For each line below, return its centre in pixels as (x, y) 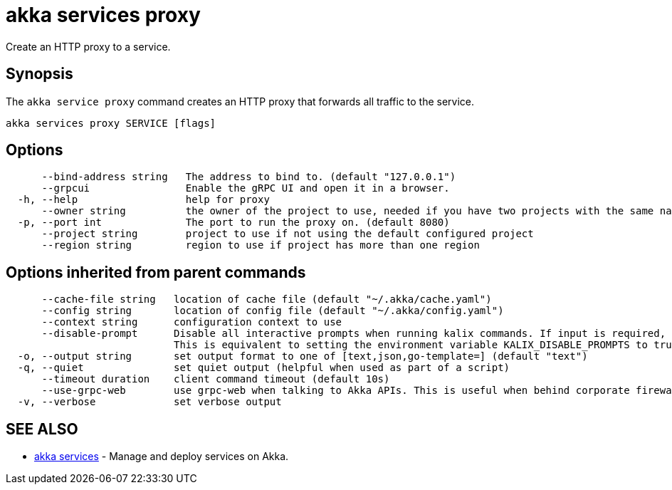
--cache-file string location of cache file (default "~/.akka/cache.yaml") (267, 299)
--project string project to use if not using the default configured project (288, 234)
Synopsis (40, 74)
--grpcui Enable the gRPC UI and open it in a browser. (246, 188)
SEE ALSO (42, 429)
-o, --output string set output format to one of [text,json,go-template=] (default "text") (303, 356)
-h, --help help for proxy (143, 200)
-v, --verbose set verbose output (149, 402)
